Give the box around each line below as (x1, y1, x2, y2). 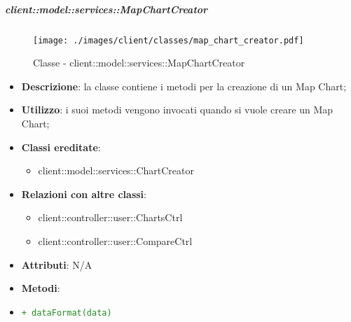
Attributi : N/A (21, 257, 92, 272)
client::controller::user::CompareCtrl (38, 233, 193, 248)
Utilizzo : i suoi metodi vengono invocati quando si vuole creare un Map (21, 102, 333, 117)
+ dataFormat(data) (21, 307, 112, 318)
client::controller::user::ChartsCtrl (38, 210, 183, 225)
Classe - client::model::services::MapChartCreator (33, 55, 245, 70)
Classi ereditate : (21, 139, 101, 154)
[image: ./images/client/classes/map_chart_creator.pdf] (33, 35, 304, 45)
